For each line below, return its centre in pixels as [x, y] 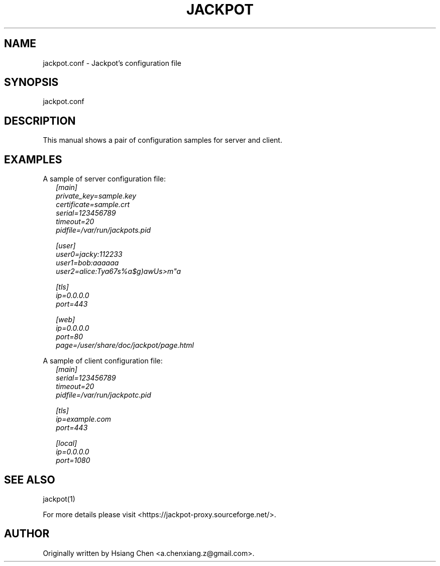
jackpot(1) [59, 499]
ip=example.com [84, 419]
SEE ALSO [30, 480]
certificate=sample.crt [93, 205]
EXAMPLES [33, 159]
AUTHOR [27, 534]
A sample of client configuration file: [103, 361]
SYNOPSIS [31, 82]
